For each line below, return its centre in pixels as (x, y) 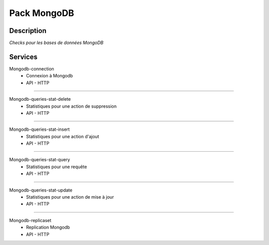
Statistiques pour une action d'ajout (63, 136)
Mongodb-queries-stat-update (41, 190)
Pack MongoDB (42, 13)
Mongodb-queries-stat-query (40, 160)
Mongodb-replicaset (30, 220)
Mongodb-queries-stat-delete (40, 99)
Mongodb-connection (32, 69)
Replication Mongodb (48, 228)
